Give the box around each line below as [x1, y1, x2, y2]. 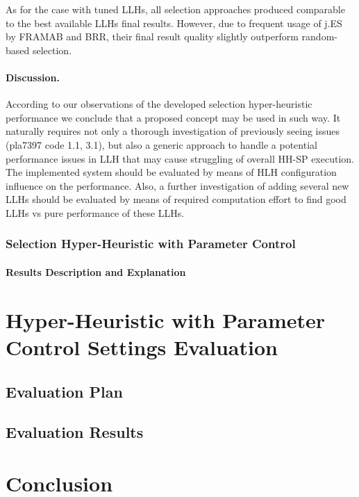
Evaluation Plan [6, 380, 123, 402]
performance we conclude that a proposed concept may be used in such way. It [6, 110, 341, 124]
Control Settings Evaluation [6, 332, 278, 361]
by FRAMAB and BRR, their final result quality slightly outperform [6, 29, 299, 44]
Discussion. [6, 70, 60, 84]
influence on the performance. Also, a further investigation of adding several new [6, 178, 349, 193]
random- [301, 29, 337, 44]
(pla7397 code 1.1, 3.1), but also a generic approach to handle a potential [6, 137, 317, 152]
